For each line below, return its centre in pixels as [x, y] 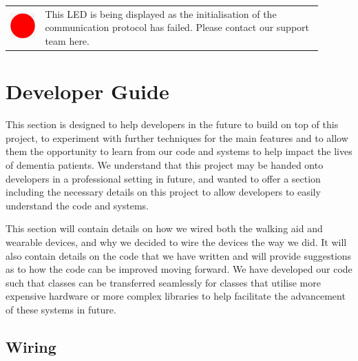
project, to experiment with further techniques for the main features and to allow [177, 137]
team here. [67, 40]
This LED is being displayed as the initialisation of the [161, 13]
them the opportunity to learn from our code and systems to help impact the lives [179, 151]
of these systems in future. [61, 309]
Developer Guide [87, 91]
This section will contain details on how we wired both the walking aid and [164, 228]
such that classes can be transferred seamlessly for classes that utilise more [163, 282]
